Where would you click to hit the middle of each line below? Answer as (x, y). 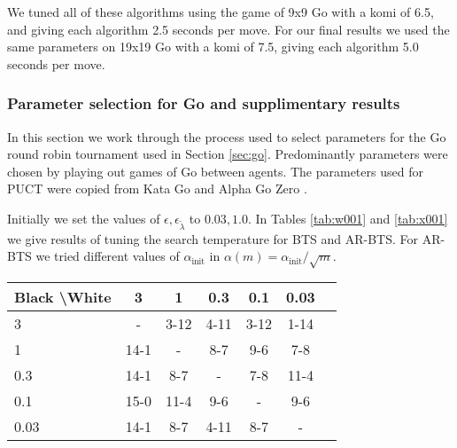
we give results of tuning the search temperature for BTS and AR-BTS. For (213, 238)
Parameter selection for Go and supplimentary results (204, 103)
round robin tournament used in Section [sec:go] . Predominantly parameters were (228, 154)
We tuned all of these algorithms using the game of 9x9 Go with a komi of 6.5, (221, 12)
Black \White (63, 297)
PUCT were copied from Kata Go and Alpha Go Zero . (157, 189)
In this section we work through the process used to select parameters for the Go (227, 136)
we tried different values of (108, 256)
